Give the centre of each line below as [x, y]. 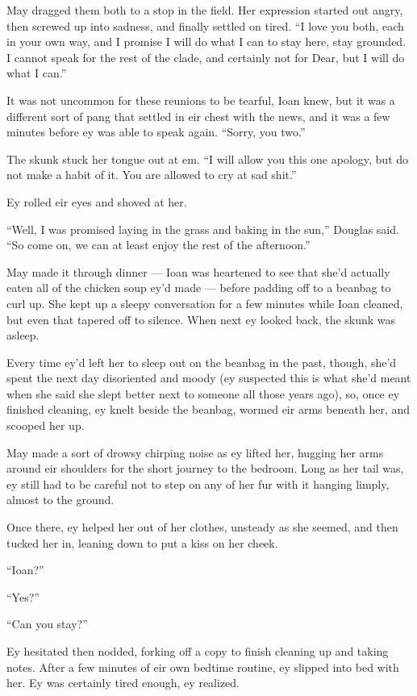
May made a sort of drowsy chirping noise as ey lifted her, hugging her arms [195, 452]
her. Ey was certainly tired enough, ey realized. [123, 683]
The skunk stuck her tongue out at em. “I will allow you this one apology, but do [208, 158]
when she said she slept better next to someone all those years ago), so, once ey [203, 393]
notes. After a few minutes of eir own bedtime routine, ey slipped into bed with [203, 667]
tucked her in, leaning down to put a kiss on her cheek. [142, 542]
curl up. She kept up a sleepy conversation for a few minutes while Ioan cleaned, [205, 303]
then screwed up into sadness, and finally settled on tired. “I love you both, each [205, 25]
